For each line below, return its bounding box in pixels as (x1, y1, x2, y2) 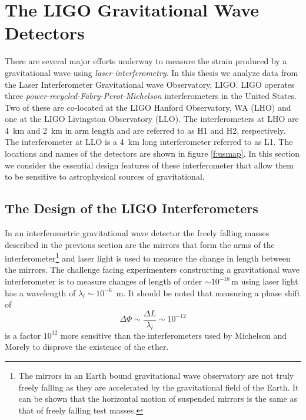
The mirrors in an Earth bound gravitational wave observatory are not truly (18, 369, 294, 381)
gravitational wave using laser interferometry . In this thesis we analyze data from (5, 66, 298, 78)
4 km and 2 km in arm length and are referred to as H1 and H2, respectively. (5, 124, 286, 136)
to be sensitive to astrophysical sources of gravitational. (5, 170, 205, 183)
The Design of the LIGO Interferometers (5, 199, 258, 217)
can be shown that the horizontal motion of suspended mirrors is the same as (18, 392, 297, 405)
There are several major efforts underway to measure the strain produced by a (5, 55, 287, 67)
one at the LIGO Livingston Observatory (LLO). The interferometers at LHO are (5, 113, 299, 125)
